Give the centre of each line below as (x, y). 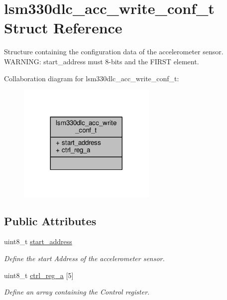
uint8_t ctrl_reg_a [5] (39, 275)
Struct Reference (63, 28)
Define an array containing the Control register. (77, 292)
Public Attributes (50, 221)
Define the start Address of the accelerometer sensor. (84, 258)
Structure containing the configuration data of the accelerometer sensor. (114, 52)
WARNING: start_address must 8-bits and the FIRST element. (102, 61)
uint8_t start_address (38, 241)
